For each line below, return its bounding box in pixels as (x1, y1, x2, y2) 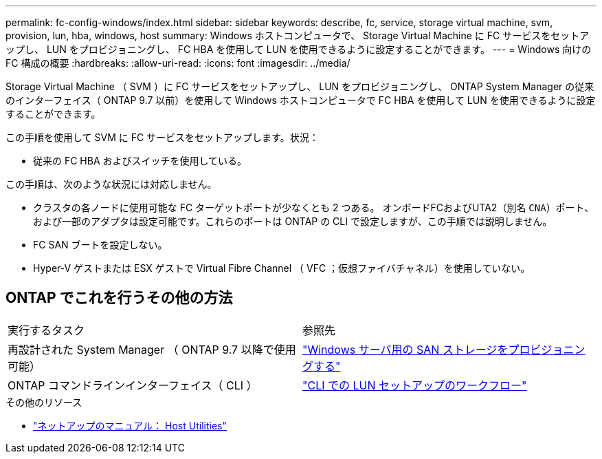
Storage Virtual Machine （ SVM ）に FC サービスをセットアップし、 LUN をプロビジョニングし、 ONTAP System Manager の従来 (5, 81, 594, 92)
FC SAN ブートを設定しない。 (33, 239, 168, 250)
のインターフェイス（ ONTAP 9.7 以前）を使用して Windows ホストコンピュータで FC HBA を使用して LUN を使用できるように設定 (5, 94, 596, 106)
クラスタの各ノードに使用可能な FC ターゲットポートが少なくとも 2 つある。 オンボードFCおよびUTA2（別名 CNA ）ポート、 (33, 202, 594, 213)
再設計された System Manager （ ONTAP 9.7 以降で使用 (8, 342, 296, 356)
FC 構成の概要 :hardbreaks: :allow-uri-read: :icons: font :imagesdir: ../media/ (5, 57, 350, 69)
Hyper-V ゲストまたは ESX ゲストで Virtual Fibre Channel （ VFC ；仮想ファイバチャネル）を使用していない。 (33, 262, 531, 274)
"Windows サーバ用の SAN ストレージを (302, 342, 509, 356)
